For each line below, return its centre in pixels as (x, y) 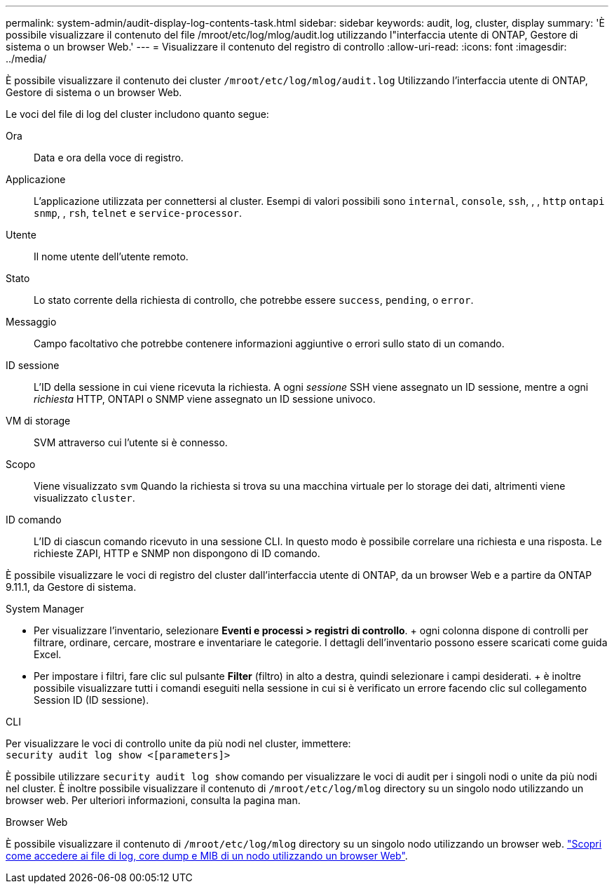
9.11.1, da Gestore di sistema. (71, 587)
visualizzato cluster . (84, 498)
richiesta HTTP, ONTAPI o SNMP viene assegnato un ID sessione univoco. (205, 399)
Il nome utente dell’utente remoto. (111, 256)
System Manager (45, 609)
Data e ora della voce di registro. (109, 158)
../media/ (26, 59)
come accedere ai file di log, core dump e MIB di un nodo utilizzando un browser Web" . (207, 856)
